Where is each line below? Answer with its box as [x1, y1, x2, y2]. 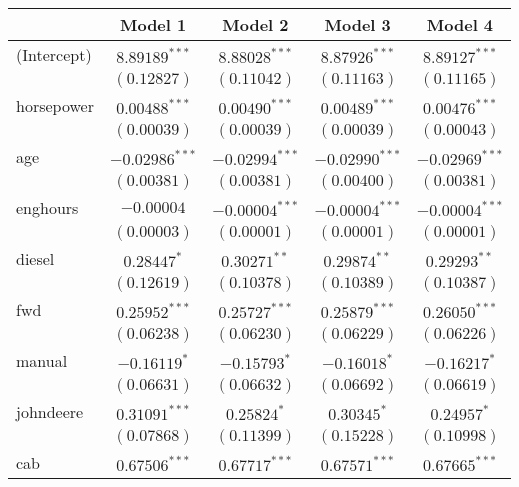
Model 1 [119, 13, 187, 36]
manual [16, 349, 68, 372]
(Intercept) [16, 43, 92, 66]
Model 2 [222, 13, 289, 36]
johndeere [16, 400, 84, 423]
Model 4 [426, 13, 494, 36]
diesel [16, 247, 55, 270]
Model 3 [324, 13, 391, 36]
